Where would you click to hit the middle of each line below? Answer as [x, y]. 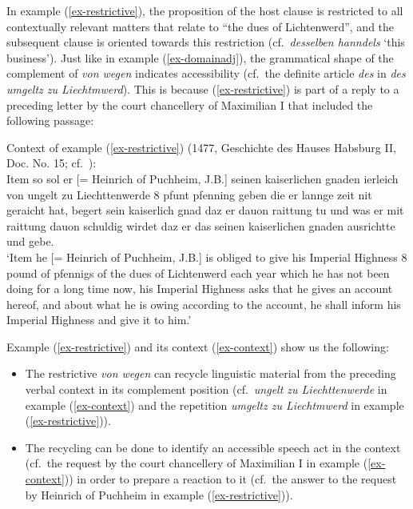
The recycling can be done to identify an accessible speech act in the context [213, 447]
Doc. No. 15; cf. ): [52, 163]
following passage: [50, 120]
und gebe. [30, 241]
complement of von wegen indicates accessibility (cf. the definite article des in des [206, 73]
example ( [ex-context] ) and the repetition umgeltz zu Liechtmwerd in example [214, 405]
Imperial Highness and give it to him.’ [99, 320]
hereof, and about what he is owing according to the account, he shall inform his [204, 304]
